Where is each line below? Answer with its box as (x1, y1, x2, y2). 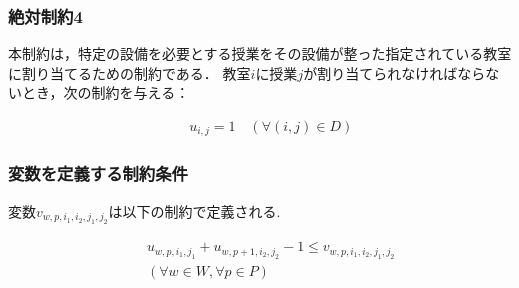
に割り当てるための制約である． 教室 (8, 62, 251, 83)
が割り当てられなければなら (303, 62, 486, 83)
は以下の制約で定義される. (108, 200, 281, 221)
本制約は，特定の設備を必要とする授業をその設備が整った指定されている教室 (8, 43, 512, 64)
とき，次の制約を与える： (21, 82, 190, 103)
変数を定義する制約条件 (8, 161, 188, 186)
